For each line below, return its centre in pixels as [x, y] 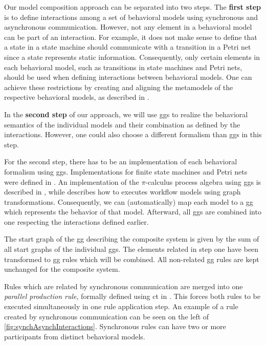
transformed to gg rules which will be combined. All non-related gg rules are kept [132, 259]
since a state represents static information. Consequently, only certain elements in [132, 57]
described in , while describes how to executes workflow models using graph [123, 192]
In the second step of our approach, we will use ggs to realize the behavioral [126, 114]
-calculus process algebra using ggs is [203, 181]
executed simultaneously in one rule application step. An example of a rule [121, 306]
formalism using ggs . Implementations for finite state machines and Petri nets [126, 171]
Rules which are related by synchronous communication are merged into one [124, 286]
